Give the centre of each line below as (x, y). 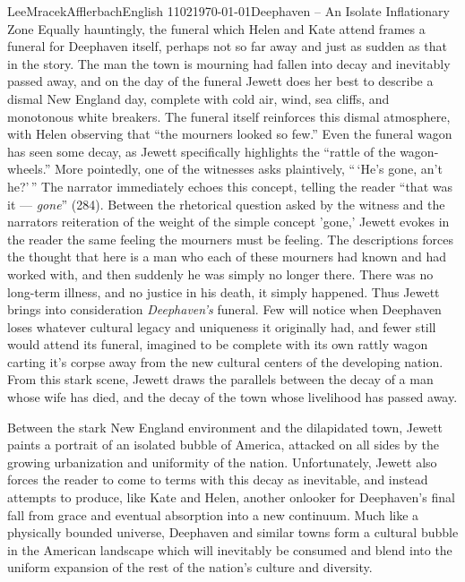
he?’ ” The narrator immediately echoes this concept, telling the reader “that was (230, 186)
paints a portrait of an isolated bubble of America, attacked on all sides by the (223, 445)
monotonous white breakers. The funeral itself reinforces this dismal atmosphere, (229, 116)
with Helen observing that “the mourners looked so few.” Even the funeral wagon (230, 134)
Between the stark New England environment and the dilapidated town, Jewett (225, 427)
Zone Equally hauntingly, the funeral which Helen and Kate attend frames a (216, 28)
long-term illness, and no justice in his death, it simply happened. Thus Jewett (224, 291)
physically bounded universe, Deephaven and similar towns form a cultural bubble (233, 532)
